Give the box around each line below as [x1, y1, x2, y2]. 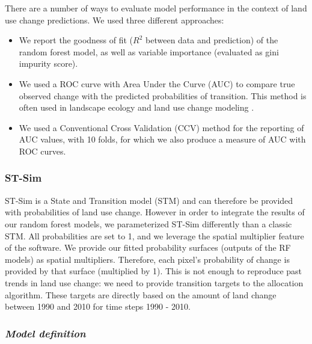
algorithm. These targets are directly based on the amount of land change [5, 288, 277, 301]
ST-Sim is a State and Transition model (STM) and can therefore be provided [5, 194, 293, 206]
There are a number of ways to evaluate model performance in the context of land [5, 2, 307, 14]
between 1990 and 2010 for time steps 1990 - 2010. [5, 300, 191, 313]
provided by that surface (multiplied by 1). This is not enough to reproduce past [5, 265, 302, 277]
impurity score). [19, 57, 78, 70]
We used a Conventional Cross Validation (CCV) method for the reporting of [19, 121, 304, 134]
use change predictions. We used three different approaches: [5, 13, 224, 26]
